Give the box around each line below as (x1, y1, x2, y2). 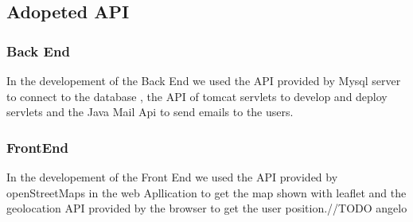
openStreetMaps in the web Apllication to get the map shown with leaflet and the (6, 184, 407, 201)
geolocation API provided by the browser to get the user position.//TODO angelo (6, 200, 407, 216)
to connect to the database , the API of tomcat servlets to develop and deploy (6, 88, 388, 104)
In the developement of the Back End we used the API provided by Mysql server (6, 72, 401, 88)
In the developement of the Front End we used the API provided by (6, 169, 338, 185)
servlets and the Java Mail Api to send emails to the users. (6, 103, 294, 120)
